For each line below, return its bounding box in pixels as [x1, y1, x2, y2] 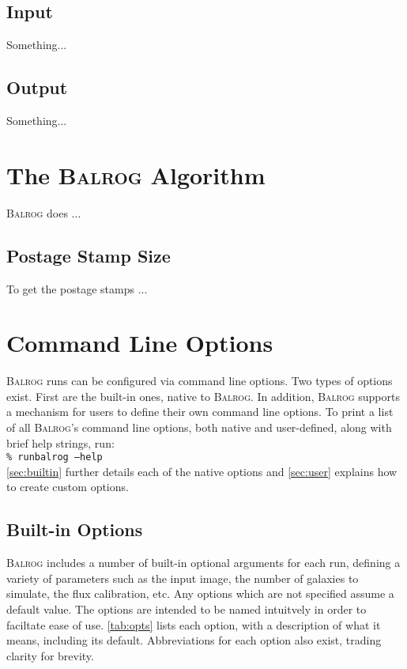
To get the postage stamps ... [6, 280, 148, 297]
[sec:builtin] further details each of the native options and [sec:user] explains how [6, 463, 398, 479]
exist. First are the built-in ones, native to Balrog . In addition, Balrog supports [6, 387, 400, 404]
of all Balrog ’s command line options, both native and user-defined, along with [6, 419, 392, 436]
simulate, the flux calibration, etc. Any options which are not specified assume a [6, 585, 394, 602]
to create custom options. [6, 478, 129, 495]
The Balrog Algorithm [6, 158, 266, 191]
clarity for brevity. [6, 647, 94, 663]
